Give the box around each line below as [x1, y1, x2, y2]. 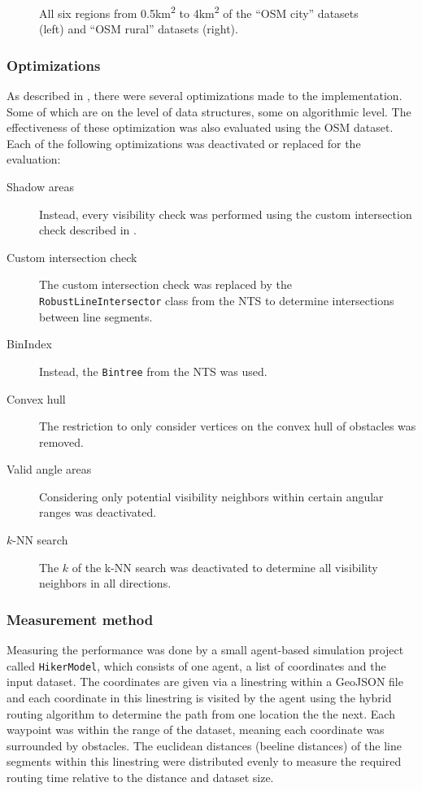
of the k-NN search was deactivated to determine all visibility [72, 558, 378, 575]
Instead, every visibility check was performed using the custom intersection [39, 205, 412, 222]
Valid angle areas [7, 461, 92, 478]
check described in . [39, 221, 137, 238]
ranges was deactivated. [39, 504, 157, 521]
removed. [39, 433, 84, 450]
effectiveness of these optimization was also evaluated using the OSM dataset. [7, 119, 394, 136]
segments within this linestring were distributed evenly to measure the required [7, 753, 402, 770]
